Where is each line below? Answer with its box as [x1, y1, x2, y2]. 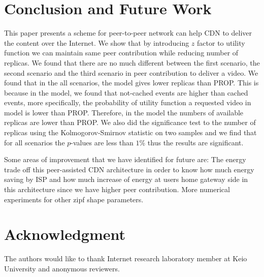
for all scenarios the [4, 137, 65, 147]
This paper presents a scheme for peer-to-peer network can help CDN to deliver [4, 27, 252, 38]
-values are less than [71, 137, 134, 147]
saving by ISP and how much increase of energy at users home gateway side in [4, 174, 248, 184]
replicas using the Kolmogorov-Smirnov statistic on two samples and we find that [4, 127, 257, 138]
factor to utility [197, 37, 245, 48]
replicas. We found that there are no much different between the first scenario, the [4, 57, 260, 68]
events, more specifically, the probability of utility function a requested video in [4, 97, 251, 108]
